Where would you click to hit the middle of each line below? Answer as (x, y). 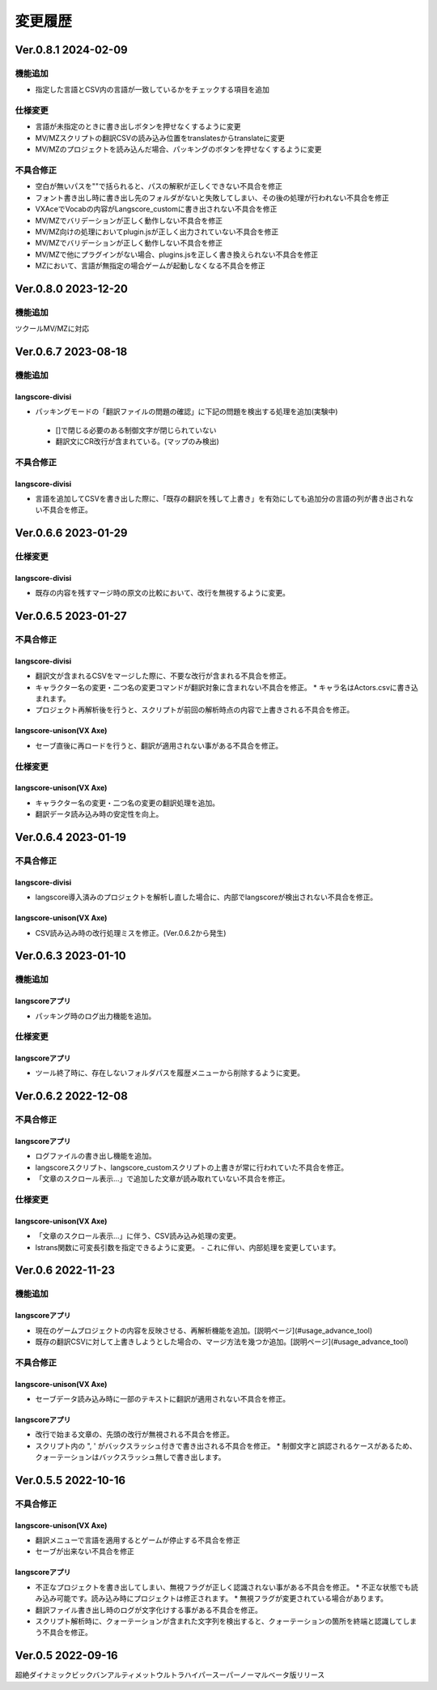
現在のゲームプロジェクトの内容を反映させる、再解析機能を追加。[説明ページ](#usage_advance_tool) (204, 1330)
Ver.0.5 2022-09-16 (66, 1656)
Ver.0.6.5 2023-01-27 (71, 616)
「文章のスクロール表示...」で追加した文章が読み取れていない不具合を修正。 (162, 1179)
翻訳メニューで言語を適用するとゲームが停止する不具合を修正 (138, 1540)
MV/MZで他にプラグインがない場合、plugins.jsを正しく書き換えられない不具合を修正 (177, 254)
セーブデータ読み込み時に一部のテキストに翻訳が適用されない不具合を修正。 (163, 1398)
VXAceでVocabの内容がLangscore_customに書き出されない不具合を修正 (156, 209)
